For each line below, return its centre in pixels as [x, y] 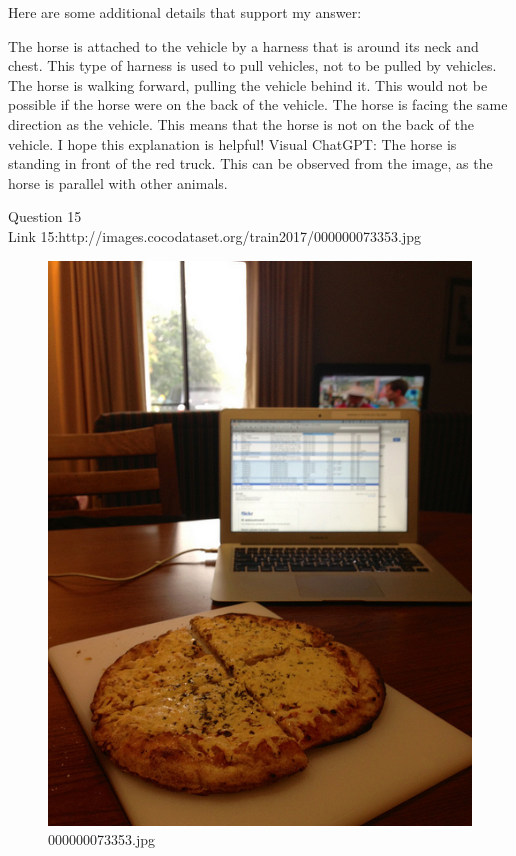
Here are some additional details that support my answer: [185, 12]
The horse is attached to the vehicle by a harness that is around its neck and [243, 45]
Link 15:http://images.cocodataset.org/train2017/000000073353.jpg [215, 235]
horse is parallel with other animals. [118, 182]
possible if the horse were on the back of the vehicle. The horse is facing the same [258, 104]
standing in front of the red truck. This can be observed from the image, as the [250, 163]
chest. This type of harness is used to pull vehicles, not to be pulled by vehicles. [252, 65]
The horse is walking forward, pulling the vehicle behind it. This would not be [248, 84]
